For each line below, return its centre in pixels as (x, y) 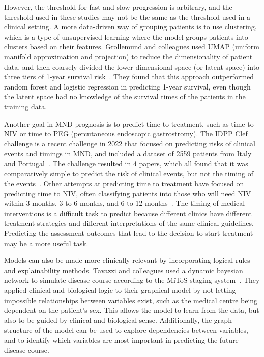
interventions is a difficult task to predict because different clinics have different (128, 213)
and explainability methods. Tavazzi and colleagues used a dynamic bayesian (124, 270)
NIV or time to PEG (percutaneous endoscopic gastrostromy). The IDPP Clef (126, 133)
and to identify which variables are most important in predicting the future (121, 340)
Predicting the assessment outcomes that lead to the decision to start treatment (129, 233)
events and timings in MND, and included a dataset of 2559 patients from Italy (128, 153)
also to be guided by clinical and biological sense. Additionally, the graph (118, 320)
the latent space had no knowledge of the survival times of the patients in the (125, 96)
